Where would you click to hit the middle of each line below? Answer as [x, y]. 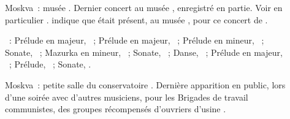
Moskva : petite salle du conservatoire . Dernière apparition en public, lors [145, 84]
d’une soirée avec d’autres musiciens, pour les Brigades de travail [127, 97]
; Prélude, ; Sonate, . [50, 64]
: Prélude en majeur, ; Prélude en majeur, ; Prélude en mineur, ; [136, 40]
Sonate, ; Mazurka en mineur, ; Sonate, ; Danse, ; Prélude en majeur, [144, 52]
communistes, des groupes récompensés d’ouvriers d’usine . [116, 109]
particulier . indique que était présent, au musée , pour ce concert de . [136, 19]
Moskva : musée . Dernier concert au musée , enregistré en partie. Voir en [144, 7]
